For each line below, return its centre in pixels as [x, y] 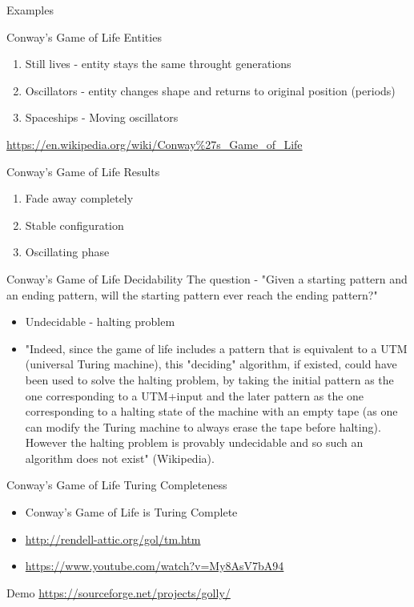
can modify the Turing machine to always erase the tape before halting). [203, 426]
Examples [30, 10]
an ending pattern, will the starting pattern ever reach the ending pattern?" [192, 294]
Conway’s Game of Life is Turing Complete [131, 512]
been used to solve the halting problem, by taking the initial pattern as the [209, 379]
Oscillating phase [67, 252]
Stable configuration [74, 225]
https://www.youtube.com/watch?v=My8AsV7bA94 [155, 566]
